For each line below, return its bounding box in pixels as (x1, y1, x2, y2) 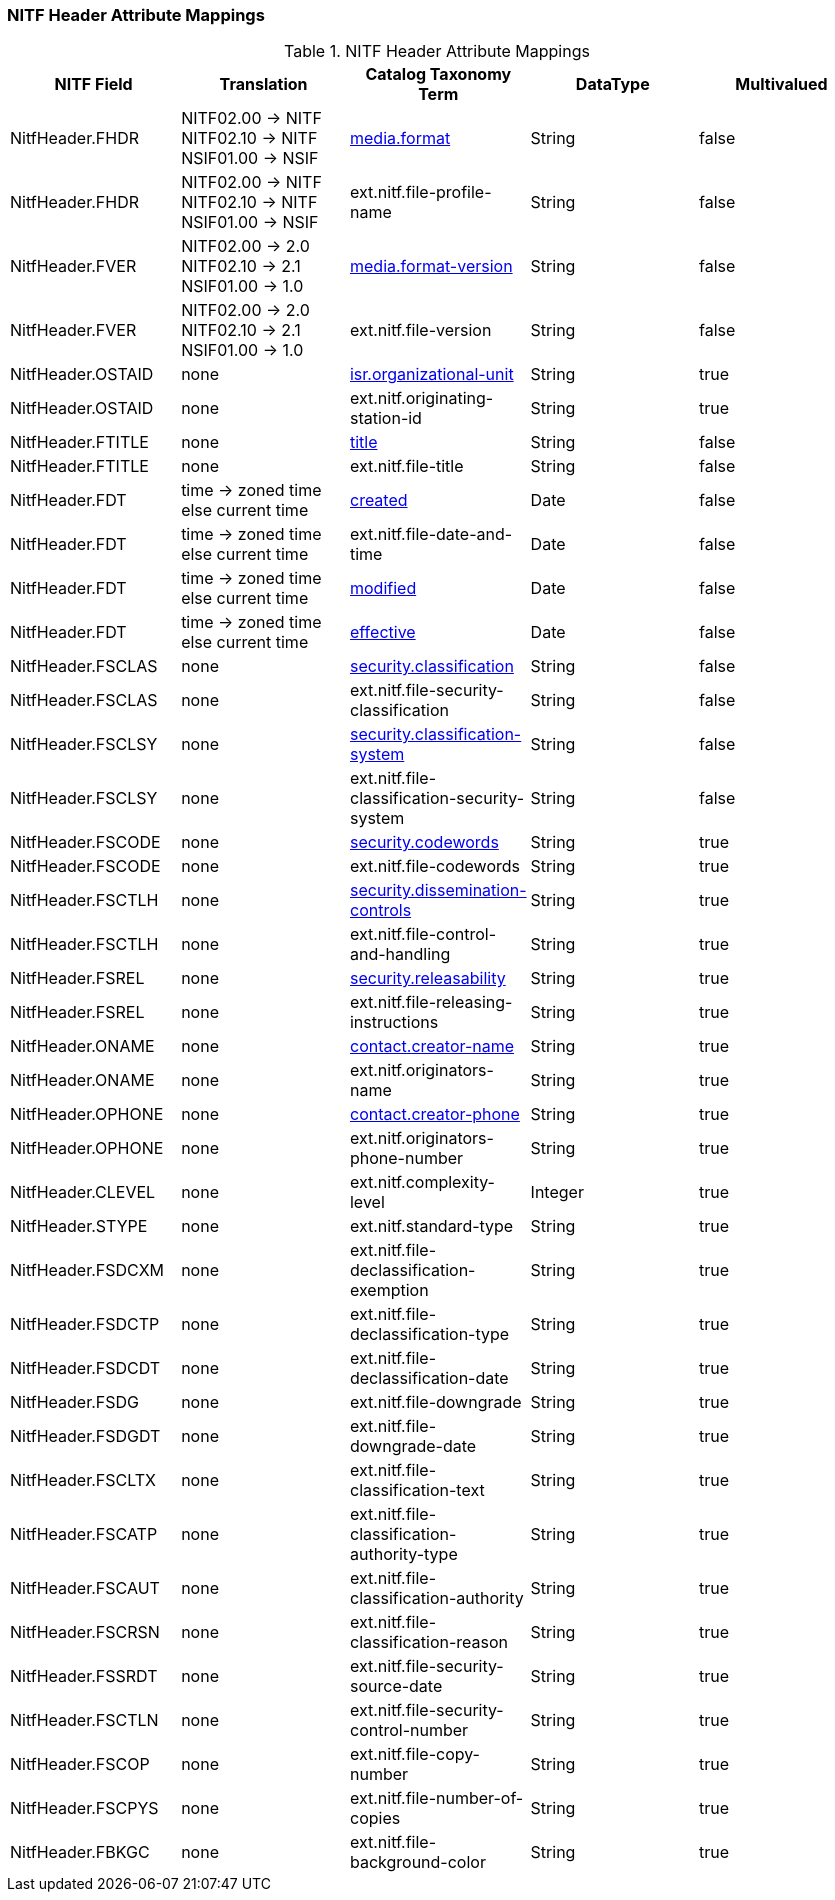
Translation (219, 74, 308, 95)
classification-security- (349, 788, 525, 809)
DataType (575, 74, 650, 95)
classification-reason (349, 1632, 509, 1653)
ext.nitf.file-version (349, 320, 492, 341)
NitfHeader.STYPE (10, 1216, 148, 1237)
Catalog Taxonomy (365, 64, 512, 85)
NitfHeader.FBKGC (10, 1842, 150, 1863)
